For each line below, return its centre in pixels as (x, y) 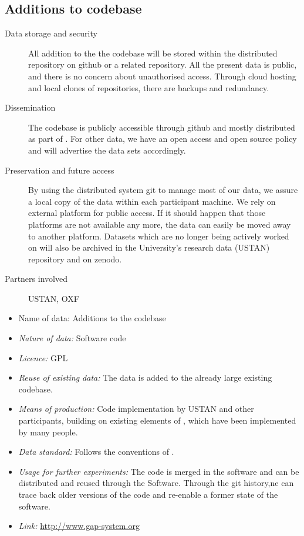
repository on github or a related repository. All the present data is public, (163, 64)
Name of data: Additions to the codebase (92, 318)
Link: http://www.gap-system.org (79, 526)
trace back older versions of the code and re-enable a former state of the (148, 495)
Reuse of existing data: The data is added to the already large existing (145, 377)
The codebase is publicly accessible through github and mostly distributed (162, 127)
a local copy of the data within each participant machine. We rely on (152, 201)
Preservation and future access (60, 170)
